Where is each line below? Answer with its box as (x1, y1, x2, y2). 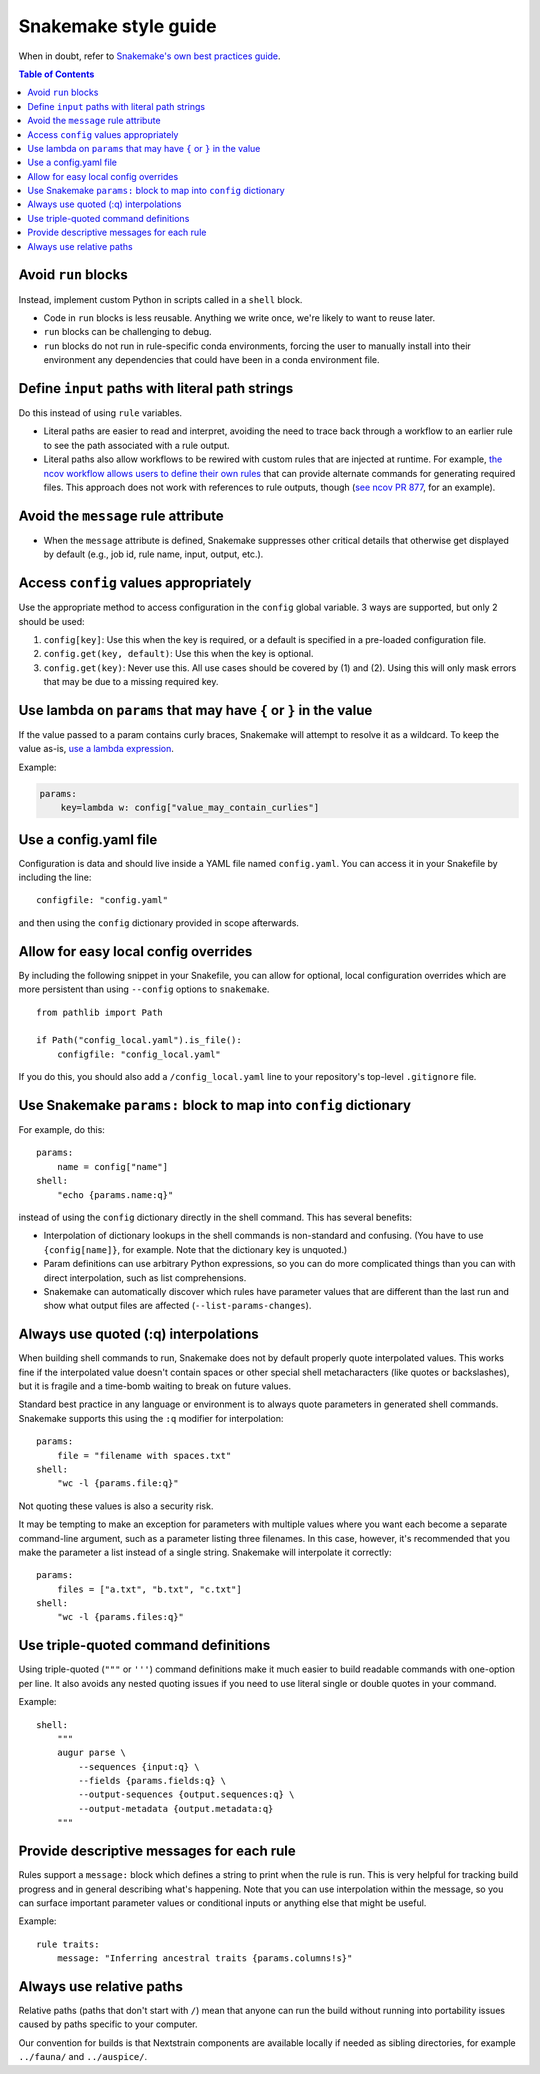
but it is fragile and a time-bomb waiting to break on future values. (18, 1380, 292, 1392)
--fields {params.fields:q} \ (78, 1775, 227, 1787)
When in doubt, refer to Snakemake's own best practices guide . (18, 50, 281, 62)
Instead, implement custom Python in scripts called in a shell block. (18, 293, 303, 305)
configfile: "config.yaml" (36, 895, 169, 906)
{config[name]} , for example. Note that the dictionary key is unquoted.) (43, 1243, 348, 1255)
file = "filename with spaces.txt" (56, 1450, 232, 1461)
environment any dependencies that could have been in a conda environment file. (43, 354, 380, 366)
